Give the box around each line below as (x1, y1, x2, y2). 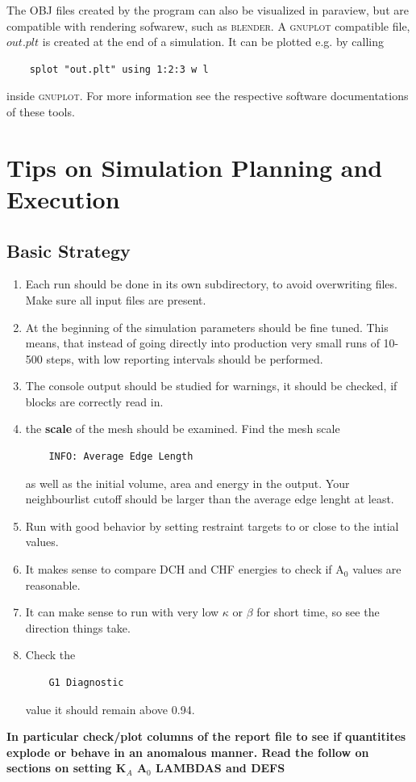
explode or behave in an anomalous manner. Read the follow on (6, 743, 369, 760)
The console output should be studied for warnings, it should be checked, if (25, 377, 397, 394)
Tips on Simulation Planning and (6, 150, 383, 183)
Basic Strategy (6, 238, 131, 263)
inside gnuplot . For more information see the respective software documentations (6, 87, 409, 104)
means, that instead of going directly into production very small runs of (25, 334, 380, 351)
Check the (25, 646, 76, 663)
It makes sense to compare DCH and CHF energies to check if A (25, 561, 344, 578)
